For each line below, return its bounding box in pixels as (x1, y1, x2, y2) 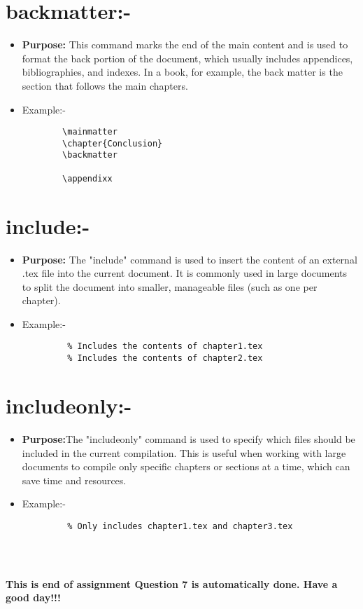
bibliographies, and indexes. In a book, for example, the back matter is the (22, 64, 343, 79)
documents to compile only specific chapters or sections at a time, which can (22, 459, 350, 474)
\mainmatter (62, 127, 118, 137)
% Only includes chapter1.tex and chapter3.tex (67, 521, 293, 531)
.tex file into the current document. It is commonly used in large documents (22, 266, 348, 280)
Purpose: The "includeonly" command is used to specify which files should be (22, 431, 355, 446)
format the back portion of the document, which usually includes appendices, (22, 50, 353, 65)
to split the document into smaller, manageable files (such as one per (22, 279, 318, 294)
